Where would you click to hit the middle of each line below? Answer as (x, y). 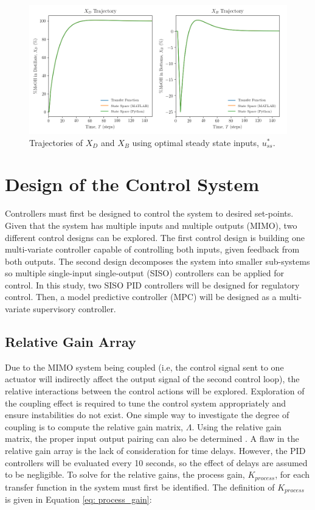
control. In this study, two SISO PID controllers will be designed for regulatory (152, 285)
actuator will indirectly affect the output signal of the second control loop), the (152, 379)
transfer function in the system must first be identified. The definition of (140, 487)
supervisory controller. (74, 309)
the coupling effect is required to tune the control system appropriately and (146, 403)
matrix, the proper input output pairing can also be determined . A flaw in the (152, 438)
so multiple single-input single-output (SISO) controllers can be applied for (144, 273)
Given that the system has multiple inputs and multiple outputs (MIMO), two (151, 225)
